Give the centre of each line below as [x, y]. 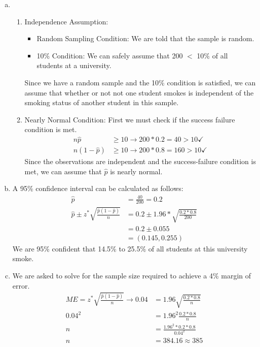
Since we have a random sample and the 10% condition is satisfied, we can [140, 82]
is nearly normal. [136, 171]
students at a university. [74, 65]
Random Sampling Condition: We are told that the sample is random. [145, 38]
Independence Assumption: [66, 21]
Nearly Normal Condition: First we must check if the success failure [130, 119]
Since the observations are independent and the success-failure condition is [140, 161]
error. [21, 285]
